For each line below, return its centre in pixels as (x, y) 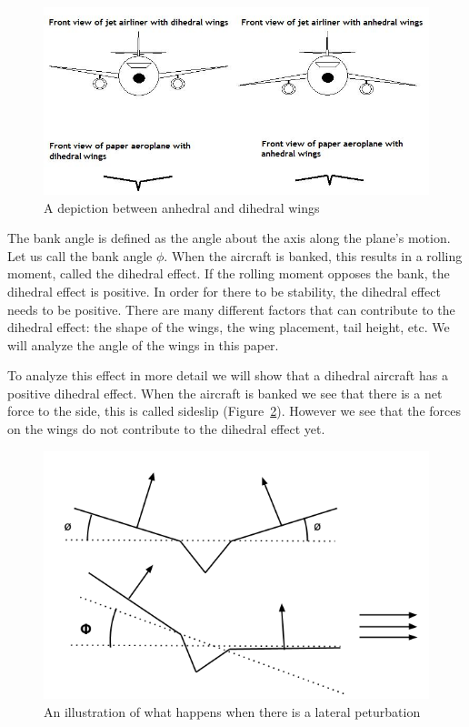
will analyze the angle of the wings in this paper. (143, 344)
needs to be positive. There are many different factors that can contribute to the (231, 309)
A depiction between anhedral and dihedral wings (182, 207)
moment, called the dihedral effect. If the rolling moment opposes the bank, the (229, 273)
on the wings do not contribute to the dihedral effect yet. (166, 429)
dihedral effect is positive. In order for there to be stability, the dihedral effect (224, 291)
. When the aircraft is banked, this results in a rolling (313, 255)
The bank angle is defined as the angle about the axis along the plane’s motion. (229, 238)
